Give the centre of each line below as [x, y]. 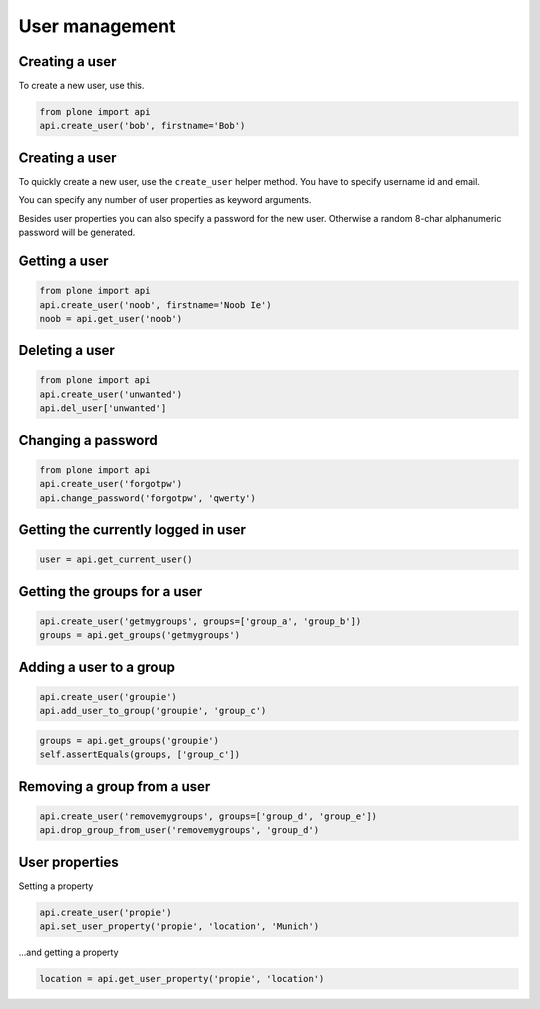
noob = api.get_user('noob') [111, 318]
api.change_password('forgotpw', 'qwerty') [148, 498]
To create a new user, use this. [81, 86]
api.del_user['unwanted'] [103, 408]
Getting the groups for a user [110, 591]
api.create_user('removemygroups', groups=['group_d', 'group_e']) [208, 816]
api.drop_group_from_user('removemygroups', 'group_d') [179, 830]
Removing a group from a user [114, 786]
